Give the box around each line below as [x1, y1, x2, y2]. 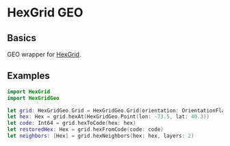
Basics [7, 32, 36, 44]
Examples [7, 70, 50, 82]
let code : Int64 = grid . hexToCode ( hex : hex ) [7, 120, 136, 127]
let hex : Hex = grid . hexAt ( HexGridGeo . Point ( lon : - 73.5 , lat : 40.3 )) [7, 113, 210, 121]
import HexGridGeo [7, 95, 60, 101]
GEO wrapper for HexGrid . [7, 50, 81, 58]
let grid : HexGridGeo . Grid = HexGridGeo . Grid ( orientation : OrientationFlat [7, 107, 228, 114]
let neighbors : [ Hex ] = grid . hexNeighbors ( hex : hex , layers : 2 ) [7, 132, 194, 140]
